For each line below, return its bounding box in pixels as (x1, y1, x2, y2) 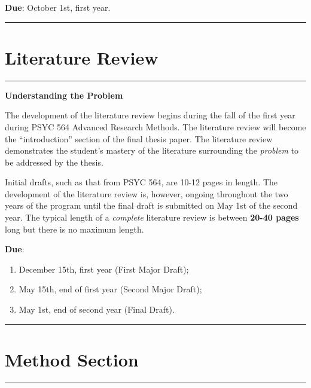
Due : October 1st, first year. (5, 1, 111, 13)
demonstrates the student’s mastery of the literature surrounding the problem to (5, 144, 299, 157)
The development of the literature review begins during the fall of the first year (5, 109, 295, 121)
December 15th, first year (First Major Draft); (19, 262, 189, 275)
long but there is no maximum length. (5, 222, 144, 235)
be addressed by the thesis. (5, 155, 103, 168)
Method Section (5, 347, 139, 371)
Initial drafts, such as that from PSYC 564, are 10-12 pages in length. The (5, 176, 278, 188)
